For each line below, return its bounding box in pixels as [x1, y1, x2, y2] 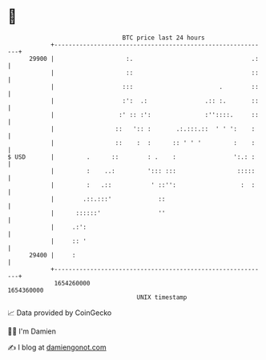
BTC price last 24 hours [122, 34, 205, 42]
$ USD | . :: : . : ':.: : [7, 152, 256, 161]
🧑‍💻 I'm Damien [7, 326, 57, 336]
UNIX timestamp [136, 293, 187, 301]
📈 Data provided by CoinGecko [7, 308, 112, 318]
